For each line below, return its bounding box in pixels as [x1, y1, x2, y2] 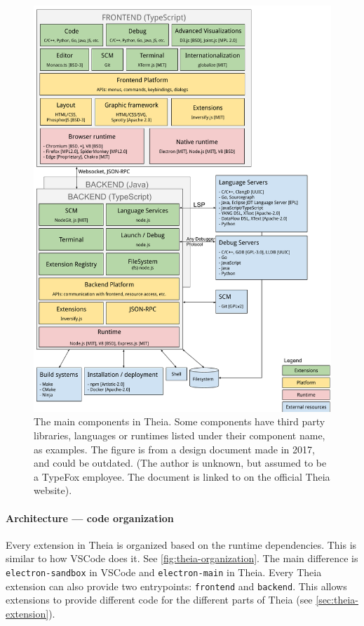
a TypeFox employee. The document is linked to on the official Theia [34, 469, 330, 484]
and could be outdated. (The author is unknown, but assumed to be [34, 455, 327, 470]
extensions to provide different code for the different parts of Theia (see [6, 592, 313, 607]
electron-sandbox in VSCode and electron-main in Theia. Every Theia [6, 565, 322, 580]
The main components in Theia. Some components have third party [34, 414, 325, 429]
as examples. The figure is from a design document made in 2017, [34, 441, 315, 456]
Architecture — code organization [6, 510, 174, 525]
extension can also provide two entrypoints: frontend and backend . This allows [6, 578, 347, 593]
